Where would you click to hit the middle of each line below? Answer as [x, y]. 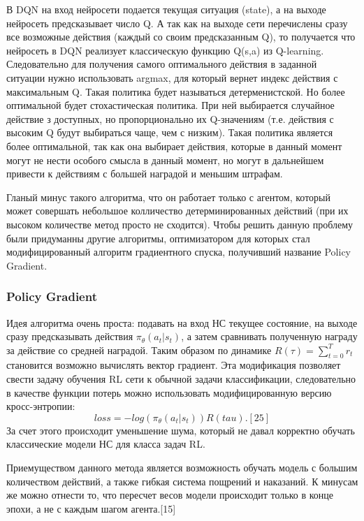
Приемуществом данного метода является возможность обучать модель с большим [182, 468]
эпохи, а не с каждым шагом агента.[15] [91, 508]
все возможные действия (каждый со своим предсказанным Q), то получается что [181, 37]
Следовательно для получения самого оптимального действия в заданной [162, 64]
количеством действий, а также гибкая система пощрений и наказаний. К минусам [182, 481]
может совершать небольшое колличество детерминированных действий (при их [177, 211]
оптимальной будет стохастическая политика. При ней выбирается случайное [170, 105]
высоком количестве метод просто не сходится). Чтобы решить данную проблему [180, 224]
